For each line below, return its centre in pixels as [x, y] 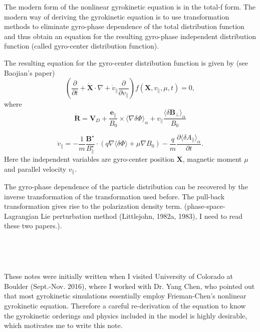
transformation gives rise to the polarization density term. [93, 206]
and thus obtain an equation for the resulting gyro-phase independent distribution [130, 36]
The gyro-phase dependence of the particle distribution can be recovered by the [126, 186]
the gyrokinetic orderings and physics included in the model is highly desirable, [126, 315]
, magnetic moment [212, 158]
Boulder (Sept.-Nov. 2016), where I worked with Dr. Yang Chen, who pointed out [129, 286]
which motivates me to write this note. [63, 325]
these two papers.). [33, 226]
